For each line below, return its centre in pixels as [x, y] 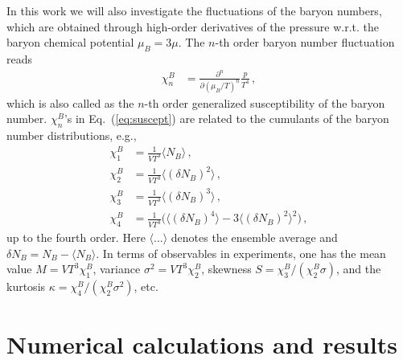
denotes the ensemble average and [254, 237]
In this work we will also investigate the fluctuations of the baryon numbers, [194, 10]
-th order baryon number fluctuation [305, 42]
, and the [359, 269]
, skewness [226, 269]
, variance [117, 269]
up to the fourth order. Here [76, 237]
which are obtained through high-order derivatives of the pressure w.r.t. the [193, 26]
